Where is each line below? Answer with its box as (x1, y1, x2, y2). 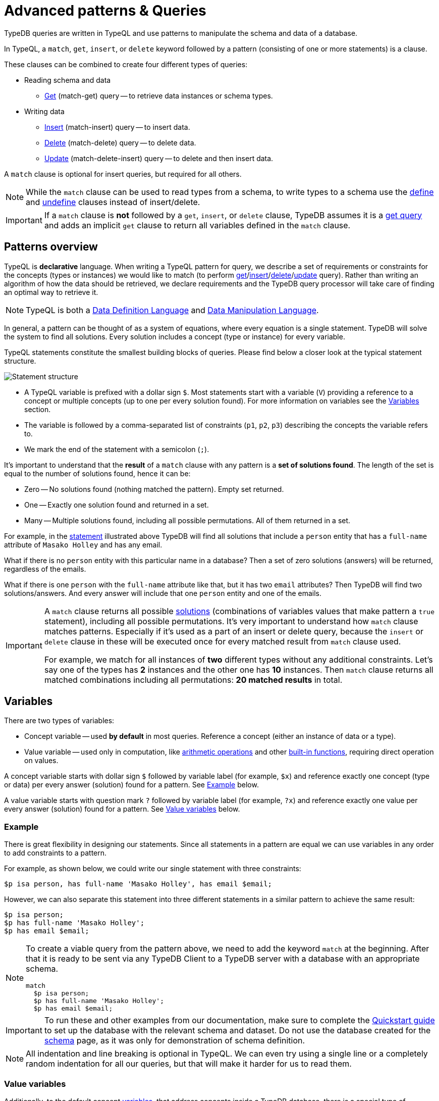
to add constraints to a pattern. (4, 848, 107, 858)
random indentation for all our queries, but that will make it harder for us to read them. (26, 1059, 352, 1069)
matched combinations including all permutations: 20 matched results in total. (44, 674, 343, 685)
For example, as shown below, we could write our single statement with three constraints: (4, 864, 301, 873)
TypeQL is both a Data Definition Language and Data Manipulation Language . (26, 305, 319, 315)
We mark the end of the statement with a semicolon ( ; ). (24, 444, 209, 454)
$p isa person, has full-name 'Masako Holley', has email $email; (4, 880, 272, 888)
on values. (24, 756, 59, 765)
